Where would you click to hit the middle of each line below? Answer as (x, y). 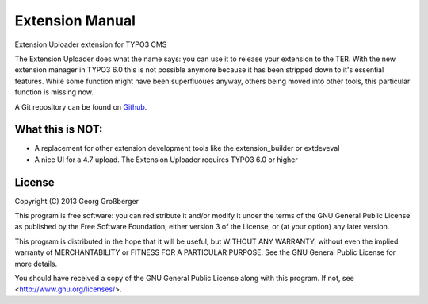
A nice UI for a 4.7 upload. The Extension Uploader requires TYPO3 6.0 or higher (166, 160)
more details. (36, 264)
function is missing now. (54, 92)
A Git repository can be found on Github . (81, 106)
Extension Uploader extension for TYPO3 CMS (91, 44)
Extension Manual (75, 21)
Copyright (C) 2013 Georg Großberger (76, 201)
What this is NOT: (59, 130)
